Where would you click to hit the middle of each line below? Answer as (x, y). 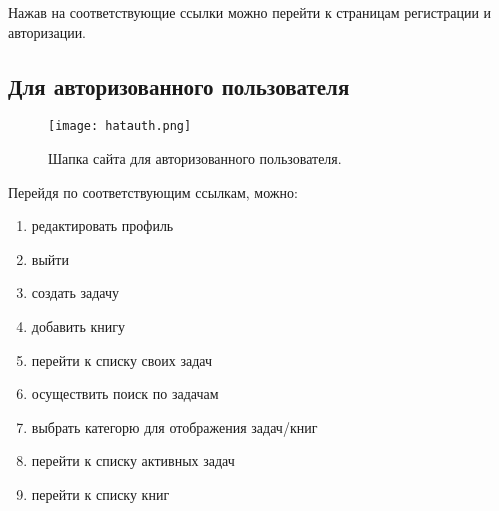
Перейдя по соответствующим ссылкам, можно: (153, 191)
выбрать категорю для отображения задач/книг (174, 426)
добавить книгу (78, 326)
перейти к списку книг (100, 493)
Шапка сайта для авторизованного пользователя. (195, 158)
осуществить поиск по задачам (125, 393)
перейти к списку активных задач (133, 460)
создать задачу (75, 292)
